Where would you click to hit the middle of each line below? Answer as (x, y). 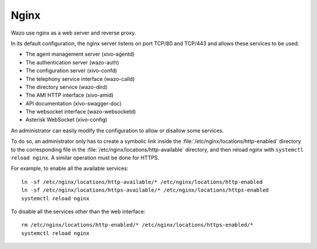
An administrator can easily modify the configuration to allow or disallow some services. (117, 130)
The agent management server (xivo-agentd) (80, 54)
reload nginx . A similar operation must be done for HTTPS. (85, 158)
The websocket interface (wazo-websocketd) (81, 112)
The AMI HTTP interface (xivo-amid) (70, 95)
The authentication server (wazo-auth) (72, 62)
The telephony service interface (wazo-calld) (80, 79)
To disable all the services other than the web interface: (78, 212)
